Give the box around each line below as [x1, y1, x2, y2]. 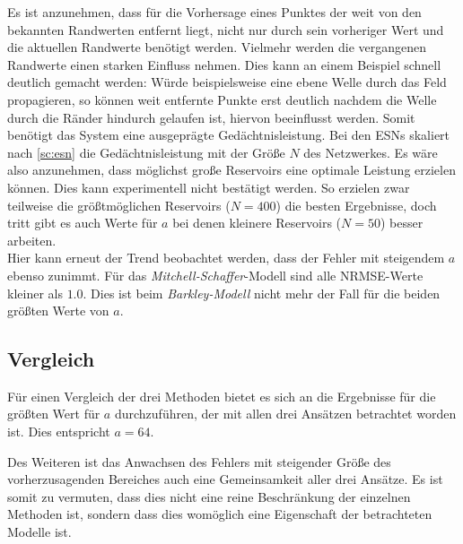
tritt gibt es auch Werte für [7, 213, 158, 232]
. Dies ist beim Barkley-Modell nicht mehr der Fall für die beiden [83, 283, 441, 302]
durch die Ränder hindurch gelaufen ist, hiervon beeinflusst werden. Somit [7, 108, 415, 126]
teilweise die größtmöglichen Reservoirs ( [7, 195, 231, 214]
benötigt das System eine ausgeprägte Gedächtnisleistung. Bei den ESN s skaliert [7, 125, 450, 144]
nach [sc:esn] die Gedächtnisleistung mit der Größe [7, 142, 285, 161]
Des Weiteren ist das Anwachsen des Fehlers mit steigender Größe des [7, 452, 391, 471]
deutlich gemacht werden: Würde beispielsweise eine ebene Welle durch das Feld [7, 73, 447, 91]
